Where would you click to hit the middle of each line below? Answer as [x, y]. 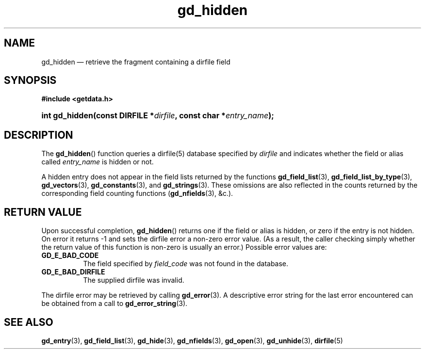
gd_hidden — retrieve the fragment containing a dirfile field [136, 62]
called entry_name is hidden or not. [98, 162]
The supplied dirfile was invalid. [134, 280]
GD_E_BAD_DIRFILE [73, 272]
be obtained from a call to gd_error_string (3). [114, 304]
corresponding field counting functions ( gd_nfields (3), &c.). [137, 193]
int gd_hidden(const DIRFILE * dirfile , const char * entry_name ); [158, 116]
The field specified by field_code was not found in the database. [186, 264]
